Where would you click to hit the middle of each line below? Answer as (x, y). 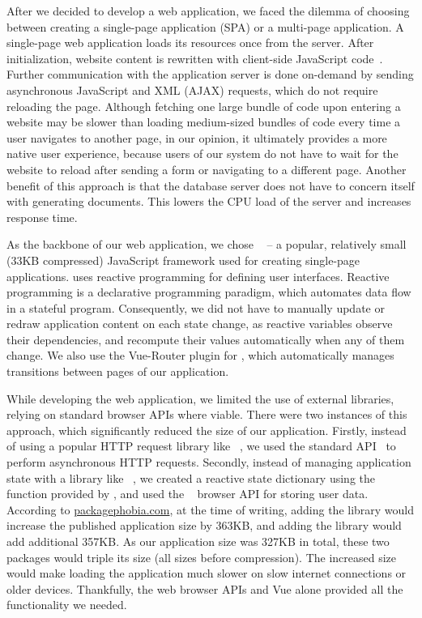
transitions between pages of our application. (118, 371)
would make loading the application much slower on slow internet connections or (207, 573)
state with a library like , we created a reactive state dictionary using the (191, 477)
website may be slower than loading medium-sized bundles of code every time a (204, 122)
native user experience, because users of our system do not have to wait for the (202, 153)
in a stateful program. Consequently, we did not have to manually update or (196, 307)
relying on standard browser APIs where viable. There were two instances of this (207, 414)
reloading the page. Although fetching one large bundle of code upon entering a (204, 106)
